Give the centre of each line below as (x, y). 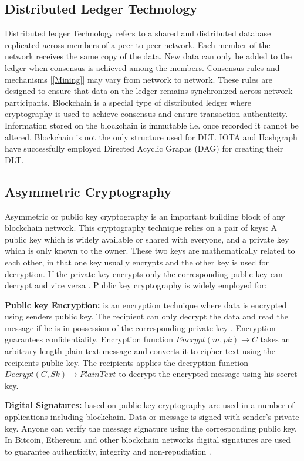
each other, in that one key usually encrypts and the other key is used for (137, 262)
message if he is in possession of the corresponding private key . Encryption (140, 327)
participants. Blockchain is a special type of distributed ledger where (128, 102)
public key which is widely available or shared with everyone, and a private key (147, 239)
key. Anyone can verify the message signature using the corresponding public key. (151, 428)
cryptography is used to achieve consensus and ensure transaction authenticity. (146, 114)
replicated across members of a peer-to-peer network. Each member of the (138, 44)
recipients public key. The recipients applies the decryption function (126, 362)
